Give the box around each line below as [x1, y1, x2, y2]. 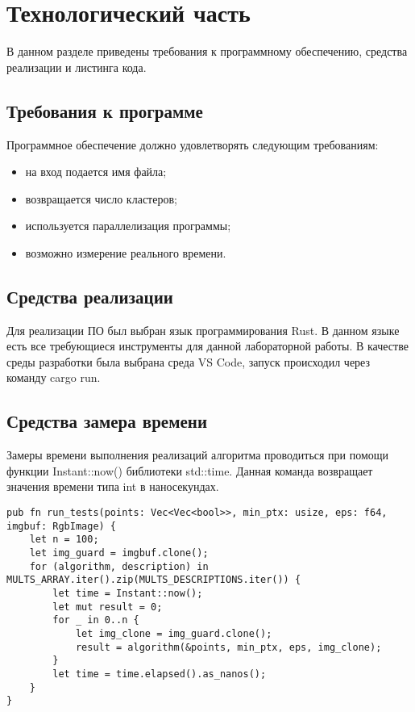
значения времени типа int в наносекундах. [6, 478, 219, 495]
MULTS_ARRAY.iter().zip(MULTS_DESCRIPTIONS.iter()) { [6, 574, 301, 586]
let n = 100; [29, 534, 99, 546]
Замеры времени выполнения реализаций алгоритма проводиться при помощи [6, 446, 389, 463]
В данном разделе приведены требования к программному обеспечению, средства [6, 43, 408, 60]
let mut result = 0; [52, 601, 163, 613]
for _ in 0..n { [52, 614, 139, 626]
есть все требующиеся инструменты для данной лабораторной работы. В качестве [6, 337, 409, 354]
